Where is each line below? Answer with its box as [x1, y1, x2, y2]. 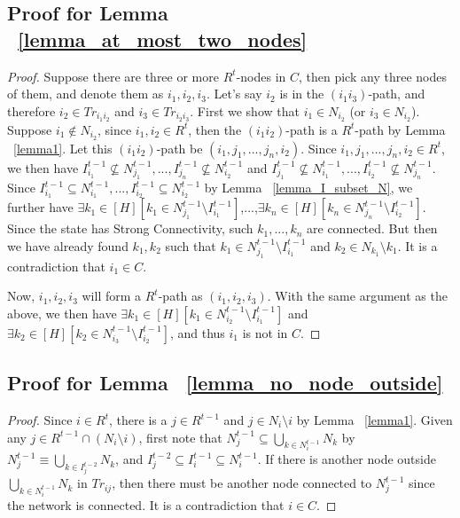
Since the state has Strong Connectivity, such [7, 219, 253, 238]
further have [7, 198, 74, 216]
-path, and [368, 84, 425, 103]
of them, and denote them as [7, 84, 164, 103]
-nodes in [236, 67, 286, 85]
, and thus [169, 323, 225, 341]
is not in [242, 323, 288, 341]
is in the [279, 84, 324, 103]
